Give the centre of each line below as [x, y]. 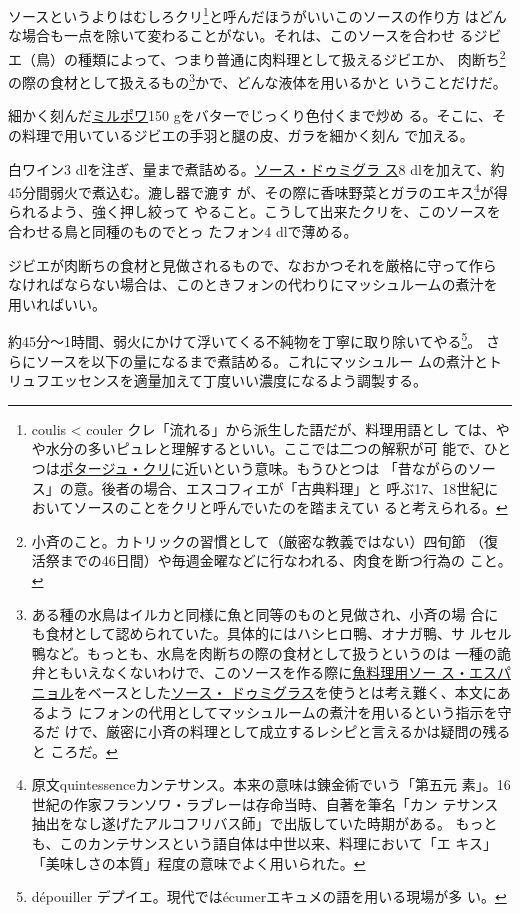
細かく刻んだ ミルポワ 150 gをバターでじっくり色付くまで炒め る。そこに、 [250, 115]
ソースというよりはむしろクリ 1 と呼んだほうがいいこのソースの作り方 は [243, 14]
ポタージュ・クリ [115, 467]
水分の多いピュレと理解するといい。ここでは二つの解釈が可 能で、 [264, 448]
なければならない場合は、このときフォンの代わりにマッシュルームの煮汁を [253, 284]
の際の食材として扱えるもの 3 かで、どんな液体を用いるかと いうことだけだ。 [257, 80]
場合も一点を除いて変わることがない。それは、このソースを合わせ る [247, 35]
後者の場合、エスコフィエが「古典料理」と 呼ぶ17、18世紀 [293, 487]
